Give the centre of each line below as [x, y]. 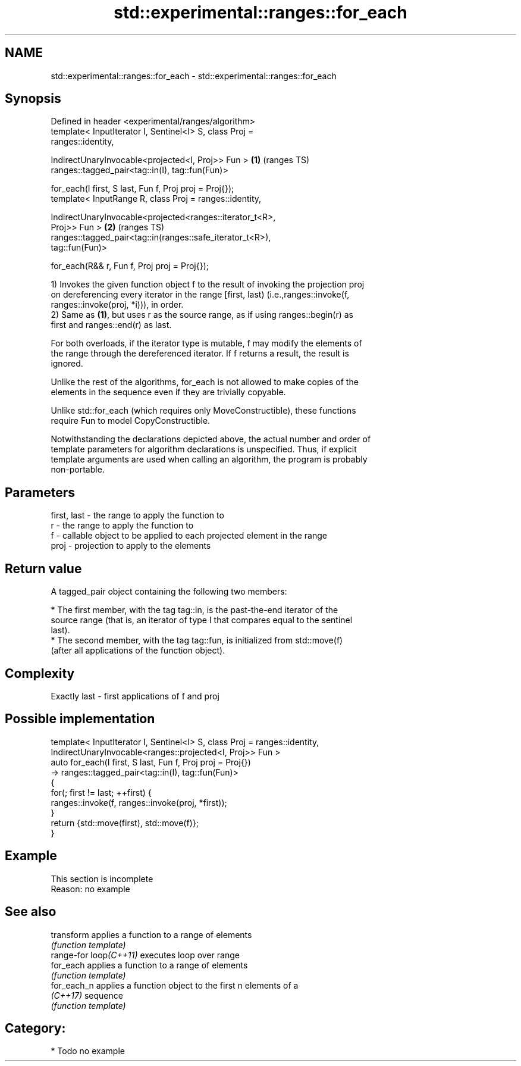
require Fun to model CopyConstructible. [131, 421]
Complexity [40, 673]
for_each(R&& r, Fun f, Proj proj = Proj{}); [130, 266]
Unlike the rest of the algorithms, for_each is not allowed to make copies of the [205, 382]
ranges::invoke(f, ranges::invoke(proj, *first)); [139, 802]
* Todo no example [88, 1051]
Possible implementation [80, 719]
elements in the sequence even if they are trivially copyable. [168, 392]
